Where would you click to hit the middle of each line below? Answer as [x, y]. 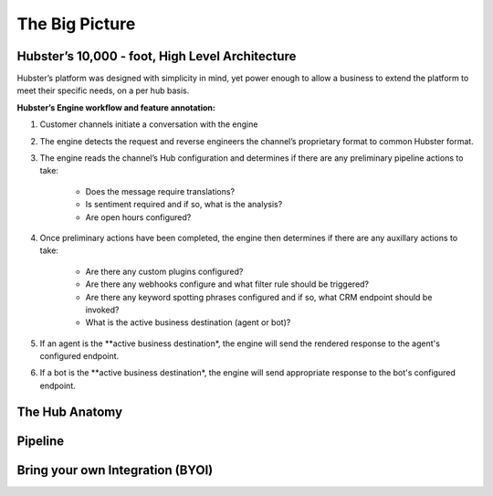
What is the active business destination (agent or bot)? [188, 322]
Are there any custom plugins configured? [164, 271]
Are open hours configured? [138, 217]
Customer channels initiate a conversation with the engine [149, 124]
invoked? [102, 310]
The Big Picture [76, 24]
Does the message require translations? [160, 191]
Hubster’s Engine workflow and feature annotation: [116, 107]
